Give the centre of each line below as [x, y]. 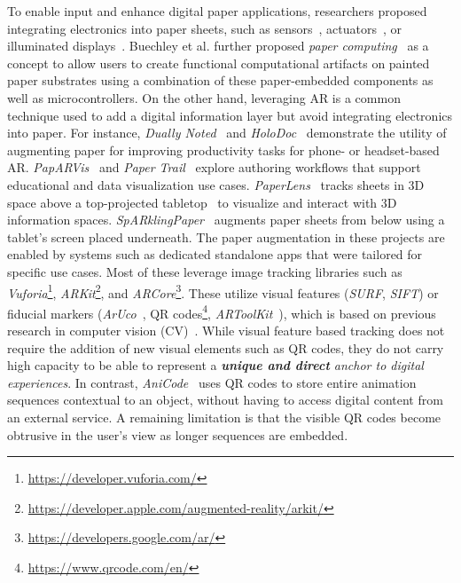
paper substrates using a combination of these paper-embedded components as [220, 80]
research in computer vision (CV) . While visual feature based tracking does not [226, 330]
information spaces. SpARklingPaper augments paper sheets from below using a [226, 220]
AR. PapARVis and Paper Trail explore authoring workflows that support [214, 167]
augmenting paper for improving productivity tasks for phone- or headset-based [223, 150]
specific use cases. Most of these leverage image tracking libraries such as [205, 271]
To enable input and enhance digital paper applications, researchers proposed [217, 11]
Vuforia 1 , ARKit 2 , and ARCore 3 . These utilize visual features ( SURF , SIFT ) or [223, 291]
